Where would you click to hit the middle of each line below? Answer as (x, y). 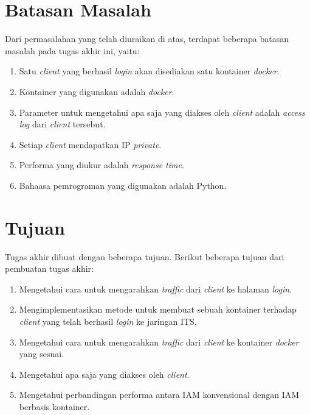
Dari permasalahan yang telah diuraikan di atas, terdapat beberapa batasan (147, 39)
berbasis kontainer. (54, 406)
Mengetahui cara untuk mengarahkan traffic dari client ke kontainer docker (159, 342)
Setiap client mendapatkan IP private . (90, 144)
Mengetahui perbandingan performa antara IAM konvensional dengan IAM (159, 395)
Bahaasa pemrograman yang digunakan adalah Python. (123, 185)
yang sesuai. (42, 354)
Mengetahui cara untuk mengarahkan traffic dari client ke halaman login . (156, 289)
